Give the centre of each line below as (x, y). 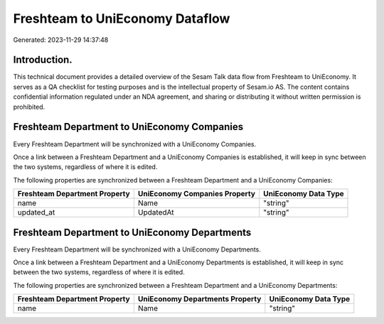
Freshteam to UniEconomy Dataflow (122, 18)
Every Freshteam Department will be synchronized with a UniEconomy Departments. (137, 249)
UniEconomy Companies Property (197, 194)
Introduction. (43, 60)
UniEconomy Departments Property (199, 299)
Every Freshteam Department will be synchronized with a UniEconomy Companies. (135, 144)
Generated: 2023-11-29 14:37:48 (61, 40)
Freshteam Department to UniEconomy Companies (128, 127)
